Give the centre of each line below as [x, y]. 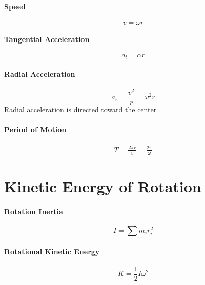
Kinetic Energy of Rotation [103, 186]
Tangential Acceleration [47, 39]
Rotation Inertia [34, 211]
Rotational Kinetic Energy [52, 251]
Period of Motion [35, 129]
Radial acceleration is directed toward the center [80, 109]
